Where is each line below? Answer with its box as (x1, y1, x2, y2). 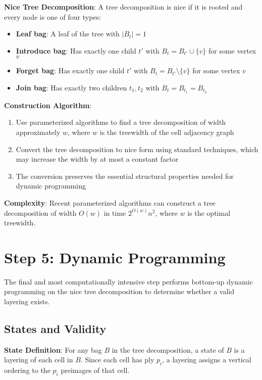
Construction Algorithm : (4, 100, 92, 110)
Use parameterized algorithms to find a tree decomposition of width (16, 117, 226, 127)
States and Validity (4, 321, 107, 337)
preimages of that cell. (61, 365, 130, 375)
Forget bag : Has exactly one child (16, 65, 125, 76)
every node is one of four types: (4, 11, 101, 22)
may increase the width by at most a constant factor (16, 154, 179, 164)
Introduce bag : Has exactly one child (16, 45, 136, 56)
